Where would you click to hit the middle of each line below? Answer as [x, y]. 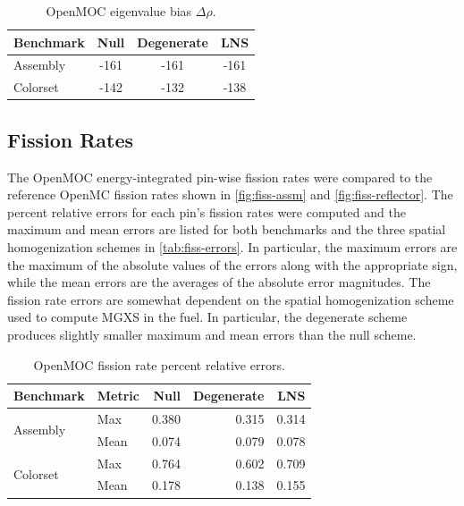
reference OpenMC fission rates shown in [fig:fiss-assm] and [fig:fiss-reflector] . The [230, 194]
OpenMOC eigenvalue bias [119, 11]
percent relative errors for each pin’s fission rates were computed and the [207, 211]
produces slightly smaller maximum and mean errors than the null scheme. [212, 334]
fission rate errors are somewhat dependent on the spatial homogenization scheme [231, 299]
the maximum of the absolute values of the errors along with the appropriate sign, [232, 264]
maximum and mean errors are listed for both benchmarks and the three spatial [227, 229]
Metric [118, 396]
